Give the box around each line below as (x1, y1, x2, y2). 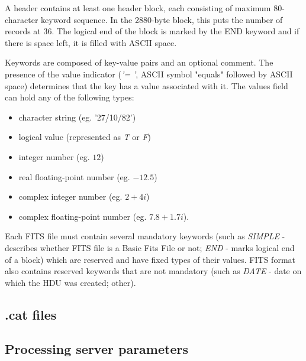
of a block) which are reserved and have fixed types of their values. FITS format (5, 253, 295, 265)
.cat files (5, 305, 57, 323)
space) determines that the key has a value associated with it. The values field (5, 79, 288, 92)
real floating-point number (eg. (18, 170, 130, 183)
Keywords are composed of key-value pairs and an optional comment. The (5, 56, 273, 69)
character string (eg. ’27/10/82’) (18, 110, 136, 123)
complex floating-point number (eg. (18, 210, 147, 222)
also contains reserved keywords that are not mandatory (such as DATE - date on (5, 265, 302, 277)
